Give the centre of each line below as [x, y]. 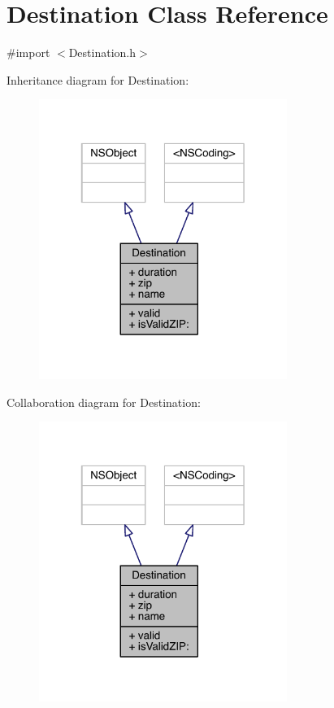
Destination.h [102, 52]
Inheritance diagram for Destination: [98, 79]
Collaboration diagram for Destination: [104, 402]
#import [28, 52]
